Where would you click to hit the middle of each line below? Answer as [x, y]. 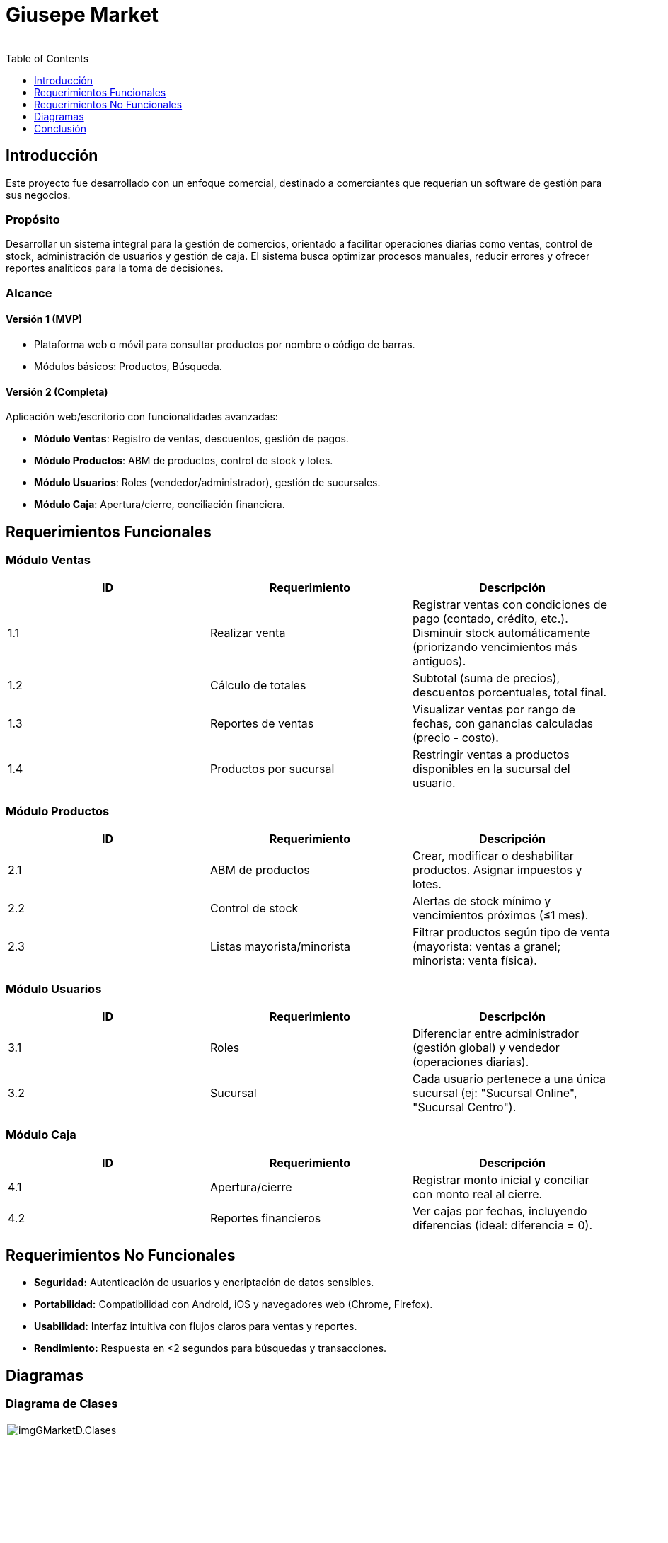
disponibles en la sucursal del [491, 769]
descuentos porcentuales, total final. [509, 693]
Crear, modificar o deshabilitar [493, 856]
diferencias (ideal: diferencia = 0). [502, 1225]
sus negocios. [38, 195]
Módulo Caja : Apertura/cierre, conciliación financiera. [160, 505]
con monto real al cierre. [477, 1194]
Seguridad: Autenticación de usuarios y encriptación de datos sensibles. [204, 1283]
